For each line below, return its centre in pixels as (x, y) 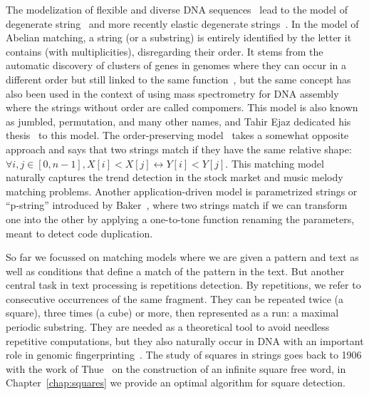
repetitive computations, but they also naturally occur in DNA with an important (185, 340)
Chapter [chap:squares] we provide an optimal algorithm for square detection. (176, 383)
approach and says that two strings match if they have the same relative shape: (179, 149)
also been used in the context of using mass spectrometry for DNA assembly (172, 93)
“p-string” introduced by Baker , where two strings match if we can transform (177, 205)
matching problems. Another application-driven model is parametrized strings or (182, 191)
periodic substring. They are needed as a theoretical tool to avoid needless (168, 327)
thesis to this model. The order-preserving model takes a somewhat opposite (177, 135)
